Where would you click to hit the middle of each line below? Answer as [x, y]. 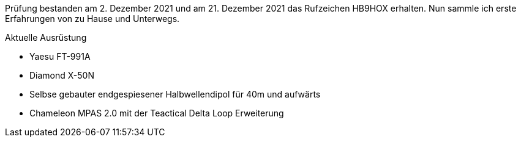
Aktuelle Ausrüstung [46, 37]
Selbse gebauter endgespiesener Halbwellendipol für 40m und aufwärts [175, 94]
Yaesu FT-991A [60, 56]
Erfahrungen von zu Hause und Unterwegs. [92, 19]
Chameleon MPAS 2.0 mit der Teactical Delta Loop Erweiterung [157, 113]
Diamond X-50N [62, 75]
